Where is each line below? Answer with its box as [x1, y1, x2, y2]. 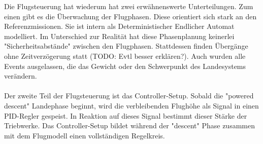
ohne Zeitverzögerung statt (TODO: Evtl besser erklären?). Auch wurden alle [4, 50, 246, 61]
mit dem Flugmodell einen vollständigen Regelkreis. [4, 130, 165, 140]
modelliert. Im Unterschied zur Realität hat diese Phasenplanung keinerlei [4, 30, 235, 41]
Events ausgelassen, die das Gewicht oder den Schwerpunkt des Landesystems [4, 60, 246, 71]
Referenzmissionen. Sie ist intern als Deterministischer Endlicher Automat [4, 21, 235, 31]
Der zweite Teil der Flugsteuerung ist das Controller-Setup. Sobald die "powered [4, 90, 254, 101]
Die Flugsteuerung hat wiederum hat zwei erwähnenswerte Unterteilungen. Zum [4, 1, 253, 11]
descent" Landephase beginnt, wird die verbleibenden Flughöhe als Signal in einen [4, 100, 259, 111]
